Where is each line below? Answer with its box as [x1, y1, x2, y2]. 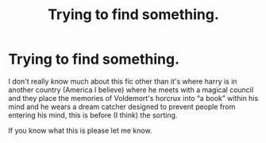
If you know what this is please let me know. [8, 126, 152, 135]
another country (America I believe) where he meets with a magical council [8, 85, 254, 95]
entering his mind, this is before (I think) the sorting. [8, 110, 178, 120]
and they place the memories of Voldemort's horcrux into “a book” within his [8, 93, 259, 102]
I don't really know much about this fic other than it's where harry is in [8, 76, 237, 86]
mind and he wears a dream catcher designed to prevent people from [8, 102, 236, 111]
